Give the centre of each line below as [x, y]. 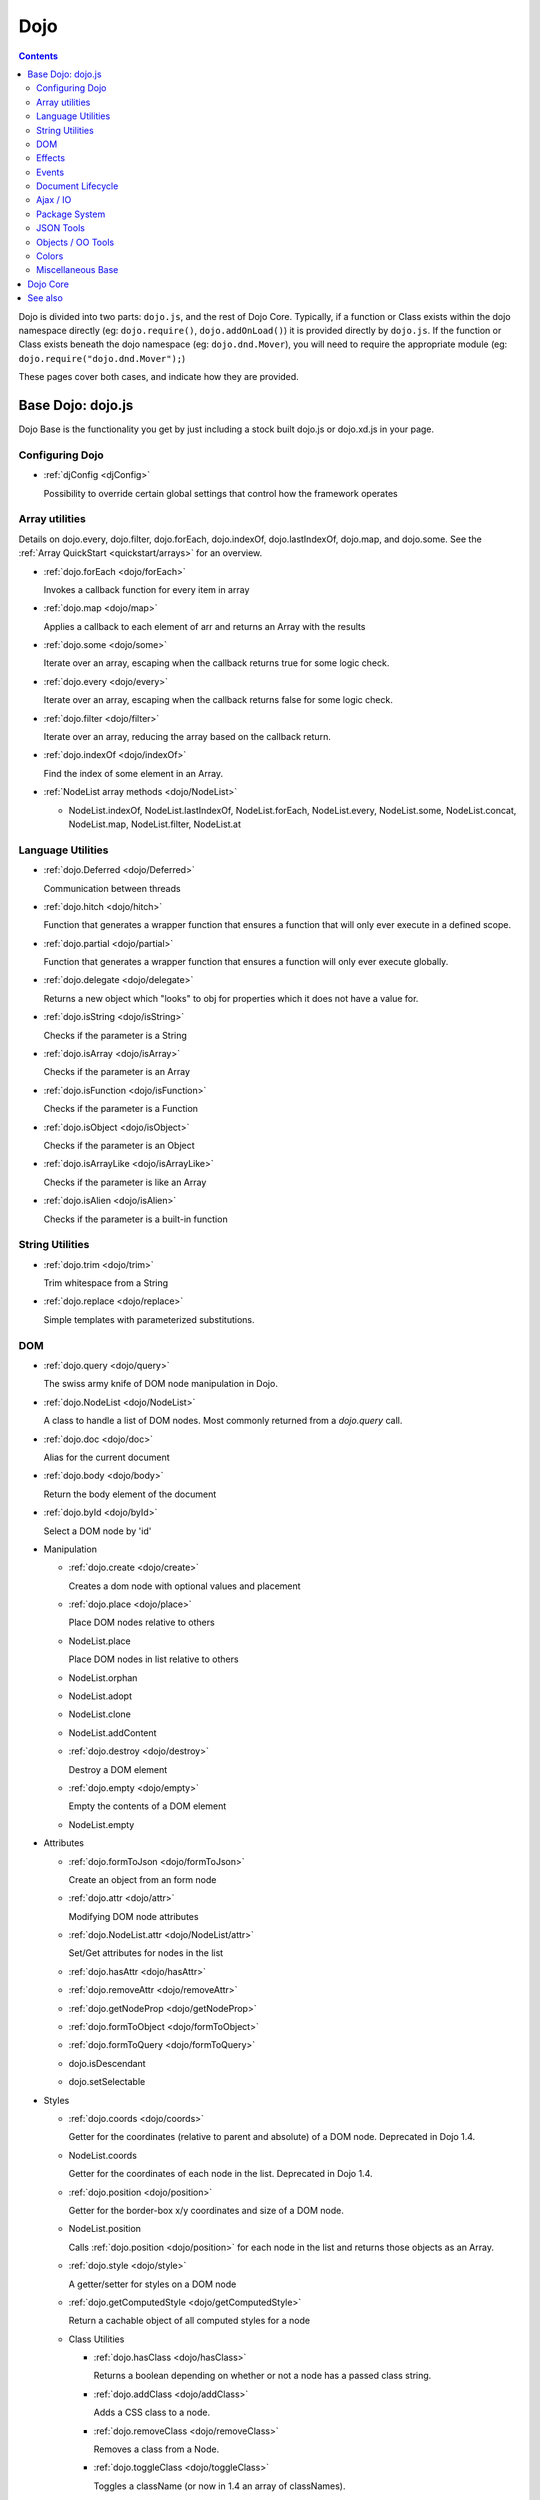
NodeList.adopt [100, 1696]
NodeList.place [99, 1641]
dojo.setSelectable [107, 2082]
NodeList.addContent [112, 1732]
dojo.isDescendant [107, 2063]
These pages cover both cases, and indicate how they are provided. [158, 377]
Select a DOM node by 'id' [97, 1531]
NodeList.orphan [103, 1677]
